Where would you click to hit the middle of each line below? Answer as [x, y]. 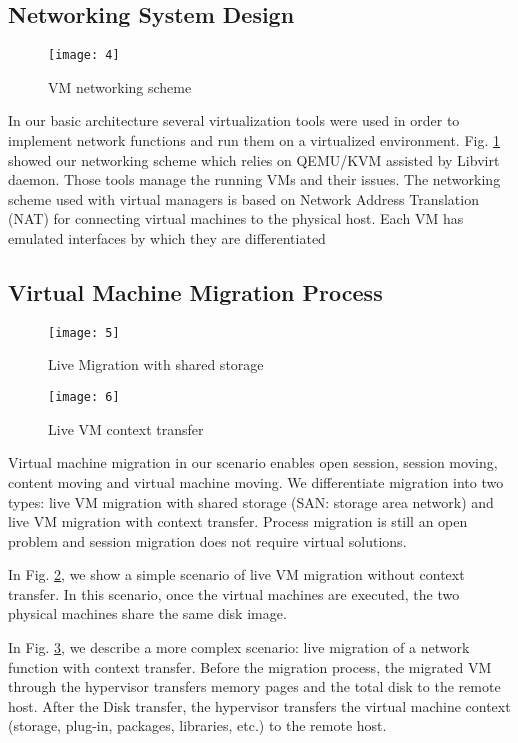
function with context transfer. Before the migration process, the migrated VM [250, 666]
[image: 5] [84, 332]
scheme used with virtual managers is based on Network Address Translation [243, 198]
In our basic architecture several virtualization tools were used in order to [234, 120]
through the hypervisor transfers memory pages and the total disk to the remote [254, 686]
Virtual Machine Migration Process [195, 292]
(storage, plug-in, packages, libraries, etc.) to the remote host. [197, 725]
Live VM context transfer [126, 428]
